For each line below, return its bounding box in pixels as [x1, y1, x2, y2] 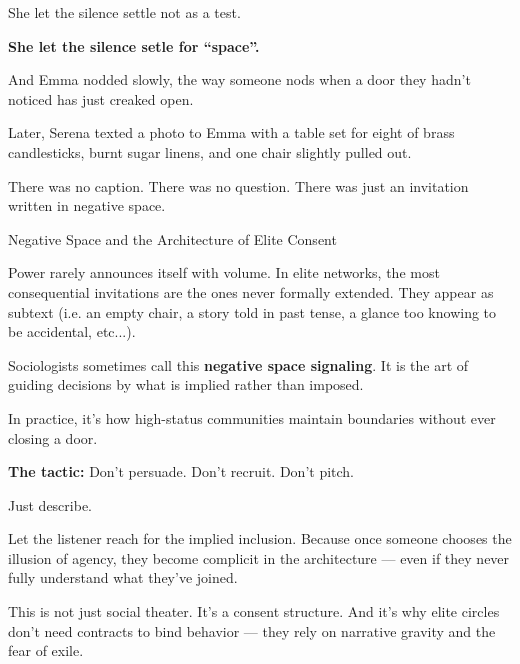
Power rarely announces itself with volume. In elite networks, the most [8, 262, 440, 283]
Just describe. [8, 494, 92, 515]
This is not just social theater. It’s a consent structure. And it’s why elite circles [8, 601, 500, 622]
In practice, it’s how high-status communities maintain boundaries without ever [8, 407, 496, 428]
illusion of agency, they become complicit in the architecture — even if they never [8, 547, 510, 568]
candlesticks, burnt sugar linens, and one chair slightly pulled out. [8, 141, 412, 162]
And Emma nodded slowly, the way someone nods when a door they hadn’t [8, 69, 471, 90]
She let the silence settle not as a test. [8, 2, 241, 22]
